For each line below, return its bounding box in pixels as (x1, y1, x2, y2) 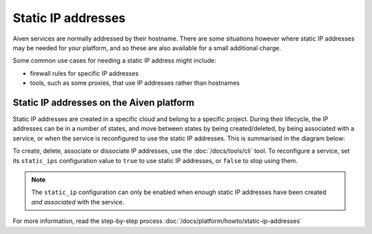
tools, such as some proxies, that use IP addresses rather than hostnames (30, 79, 240, 87)
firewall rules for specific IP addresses (30, 69, 139, 77)
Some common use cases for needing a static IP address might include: (12, 56, 216, 65)
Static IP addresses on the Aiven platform (12, 96, 195, 108)
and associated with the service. (31, 198, 125, 206)
